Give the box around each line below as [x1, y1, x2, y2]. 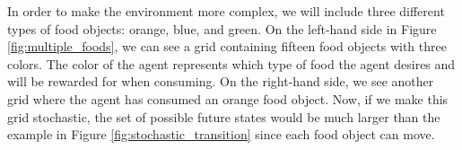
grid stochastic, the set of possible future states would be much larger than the [7, 107, 440, 126]
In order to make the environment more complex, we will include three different [7, 2, 445, 20]
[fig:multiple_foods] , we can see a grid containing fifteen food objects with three [7, 37, 447, 56]
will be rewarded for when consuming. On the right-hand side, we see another [7, 72, 434, 91]
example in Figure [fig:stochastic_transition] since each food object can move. [7, 125, 435, 144]
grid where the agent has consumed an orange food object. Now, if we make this [7, 89, 449, 108]
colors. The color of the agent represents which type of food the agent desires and [7, 54, 456, 73]
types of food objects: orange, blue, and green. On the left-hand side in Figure [7, 19, 437, 38]
